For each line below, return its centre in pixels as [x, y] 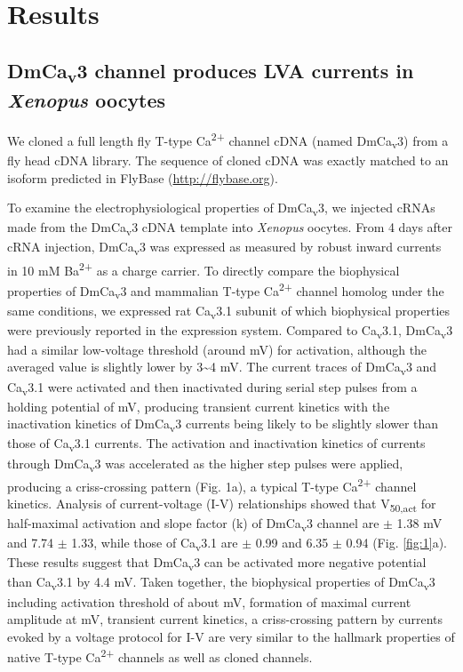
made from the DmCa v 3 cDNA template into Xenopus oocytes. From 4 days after [230, 228]
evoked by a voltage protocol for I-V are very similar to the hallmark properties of [231, 636]
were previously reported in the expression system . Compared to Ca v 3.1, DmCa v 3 [230, 331]
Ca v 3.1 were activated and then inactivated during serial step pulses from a [212, 388]
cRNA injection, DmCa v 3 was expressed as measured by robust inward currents [224, 248]
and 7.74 [31, 543]
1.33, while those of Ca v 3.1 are [155, 544]
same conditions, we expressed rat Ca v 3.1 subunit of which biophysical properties [229, 311]
